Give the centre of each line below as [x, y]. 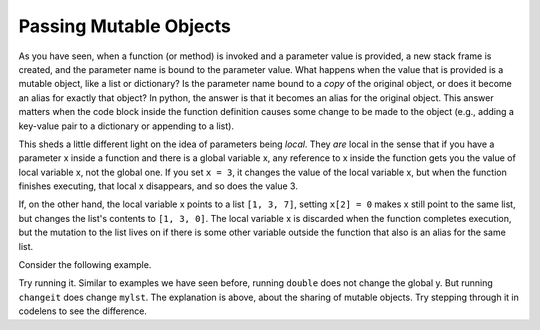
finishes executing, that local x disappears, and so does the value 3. [158, 186]
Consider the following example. [85, 265]
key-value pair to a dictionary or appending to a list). [126, 126]
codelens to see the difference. [82, 311]
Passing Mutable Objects [125, 26]
